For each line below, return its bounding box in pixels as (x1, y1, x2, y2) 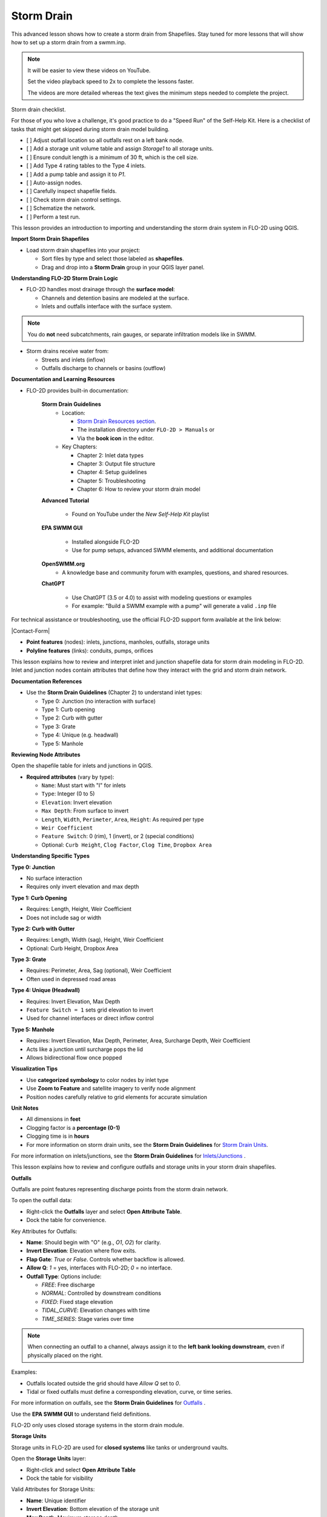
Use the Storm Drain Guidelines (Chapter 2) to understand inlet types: (26, 689, 202, 696)
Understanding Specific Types (11, 853, 90, 860)
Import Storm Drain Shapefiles (11, 235, 90, 243)
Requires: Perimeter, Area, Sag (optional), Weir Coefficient (26, 967, 172, 974)
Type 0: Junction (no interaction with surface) (41, 697, 156, 704)
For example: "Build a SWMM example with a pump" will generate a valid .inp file (71, 603, 277, 610)
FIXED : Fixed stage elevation (41, 1298, 113, 1305)
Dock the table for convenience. (26, 1217, 107, 1224)
